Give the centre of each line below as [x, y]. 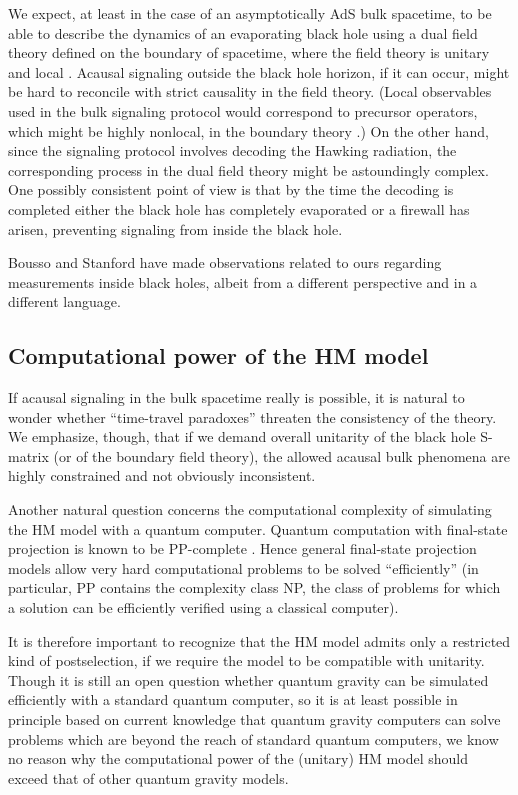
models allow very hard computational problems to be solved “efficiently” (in [243, 567]
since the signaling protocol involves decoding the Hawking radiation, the [232, 150]
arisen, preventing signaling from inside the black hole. [175, 228]
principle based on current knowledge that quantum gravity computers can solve [254, 719]
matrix [28, 455]
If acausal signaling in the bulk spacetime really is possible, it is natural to [236, 397]
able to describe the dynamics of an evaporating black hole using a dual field [243, 32]
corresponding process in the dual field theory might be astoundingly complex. [248, 169]
